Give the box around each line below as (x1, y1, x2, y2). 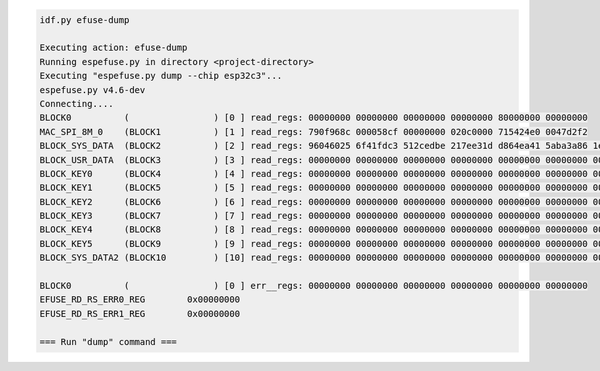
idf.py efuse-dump (39, 14, 130, 25)
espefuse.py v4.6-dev (39, 84, 146, 95)
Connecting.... (39, 98, 114, 109)
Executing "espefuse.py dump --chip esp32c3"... (39, 70, 283, 82)
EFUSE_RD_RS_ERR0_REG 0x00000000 (39, 294, 240, 305)
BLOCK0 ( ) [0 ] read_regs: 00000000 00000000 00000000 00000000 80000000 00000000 (39, 112, 589, 124)
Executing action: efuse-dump (39, 42, 188, 54)
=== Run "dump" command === (39, 336, 177, 347)
